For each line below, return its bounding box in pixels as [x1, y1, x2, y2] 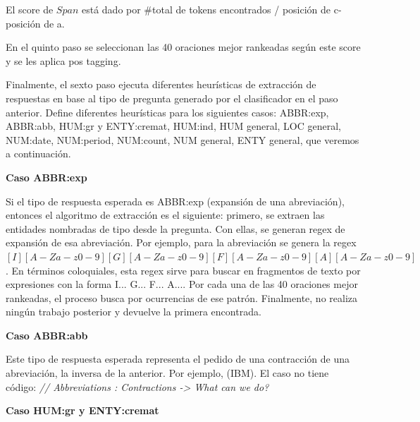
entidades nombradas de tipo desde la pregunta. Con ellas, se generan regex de [6, 221, 345, 236]
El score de [6, 2, 54, 16]
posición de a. [6, 16, 65, 30]
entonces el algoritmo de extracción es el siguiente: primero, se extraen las [6, 207, 325, 222]
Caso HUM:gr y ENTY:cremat [6, 403, 159, 418]
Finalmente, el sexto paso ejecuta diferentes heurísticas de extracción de [6, 77, 316, 92]
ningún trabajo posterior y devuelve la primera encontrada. [6, 304, 261, 319]
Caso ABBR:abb [6, 327, 88, 342]
